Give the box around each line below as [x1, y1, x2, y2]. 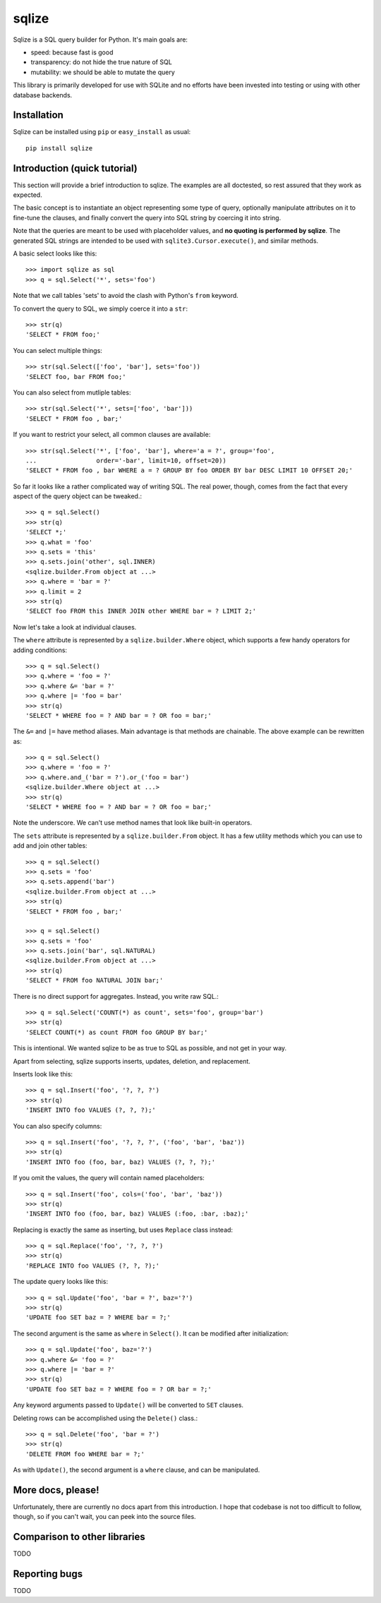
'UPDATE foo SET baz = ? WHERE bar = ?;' [25, 1314, 171, 1321]
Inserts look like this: [13, 1070, 73, 1078]
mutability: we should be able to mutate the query [30, 68, 176, 76]
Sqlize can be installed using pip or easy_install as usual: [13, 128, 191, 136]
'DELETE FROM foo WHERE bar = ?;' [25, 1450, 145, 1458]
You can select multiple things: [13, 346, 102, 354]
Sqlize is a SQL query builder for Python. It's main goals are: [13, 35, 188, 44]
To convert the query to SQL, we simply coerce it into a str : [13, 304, 188, 313]
